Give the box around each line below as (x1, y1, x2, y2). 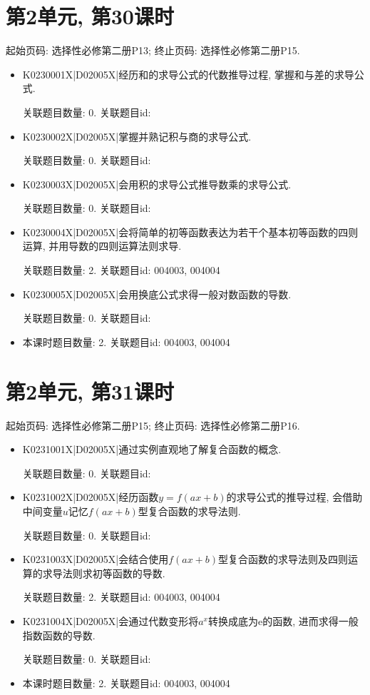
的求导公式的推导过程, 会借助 (226, 489, 363, 504)
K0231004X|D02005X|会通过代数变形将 (22, 613, 199, 628)
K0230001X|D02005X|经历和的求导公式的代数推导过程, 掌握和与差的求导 (22, 66, 354, 81)
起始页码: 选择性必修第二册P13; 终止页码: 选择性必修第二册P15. (6, 43, 300, 58)
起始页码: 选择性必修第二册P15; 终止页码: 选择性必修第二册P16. (6, 417, 300, 432)
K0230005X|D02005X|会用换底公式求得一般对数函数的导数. (22, 286, 292, 301)
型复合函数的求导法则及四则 (218, 552, 349, 567)
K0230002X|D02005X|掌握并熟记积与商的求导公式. (22, 128, 252, 143)
